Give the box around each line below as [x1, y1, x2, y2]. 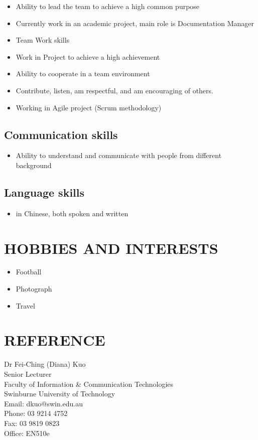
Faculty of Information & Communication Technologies [4, 378, 174, 389]
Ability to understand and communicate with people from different [16, 150, 222, 161]
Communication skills [4, 126, 118, 142]
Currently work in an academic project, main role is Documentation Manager [16, 18, 254, 28]
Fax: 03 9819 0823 [4, 417, 60, 428]
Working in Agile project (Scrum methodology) [16, 102, 162, 112]
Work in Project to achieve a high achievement [16, 51, 160, 62]
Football [16, 266, 42, 277]
